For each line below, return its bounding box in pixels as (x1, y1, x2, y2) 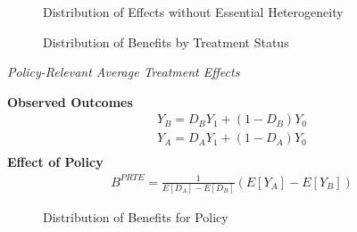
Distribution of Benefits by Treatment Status (43, 32, 289, 51)
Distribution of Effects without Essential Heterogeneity (43, 3, 344, 21)
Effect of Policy (7, 153, 104, 171)
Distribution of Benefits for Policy (43, 207, 228, 226)
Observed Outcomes (7, 92, 133, 111)
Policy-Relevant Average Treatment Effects (7, 62, 240, 81)
